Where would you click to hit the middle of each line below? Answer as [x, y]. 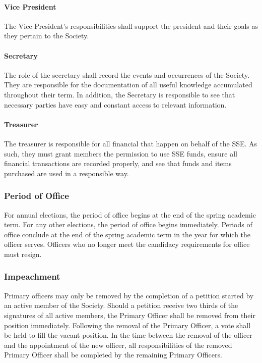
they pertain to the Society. [47, 36]
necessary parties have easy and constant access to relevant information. [115, 104]
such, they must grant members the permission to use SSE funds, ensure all [121, 153]
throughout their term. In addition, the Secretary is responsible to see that [120, 94]
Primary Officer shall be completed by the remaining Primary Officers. [113, 355]
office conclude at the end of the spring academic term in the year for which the [127, 234]
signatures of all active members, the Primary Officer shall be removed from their [130, 315]
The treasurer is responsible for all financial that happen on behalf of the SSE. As [131, 143]
